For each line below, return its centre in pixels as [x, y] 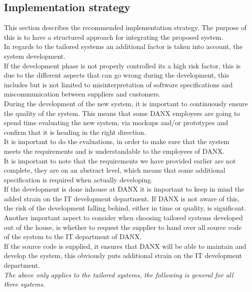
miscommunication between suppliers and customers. [82, 94]
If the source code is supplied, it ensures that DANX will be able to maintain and [125, 246]
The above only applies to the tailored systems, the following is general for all [119, 274]
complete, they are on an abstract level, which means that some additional [115, 170]
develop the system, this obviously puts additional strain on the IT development [123, 255]
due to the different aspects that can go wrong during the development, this [117, 75]
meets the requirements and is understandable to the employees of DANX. [114, 151]
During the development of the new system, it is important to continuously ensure [126, 103]
